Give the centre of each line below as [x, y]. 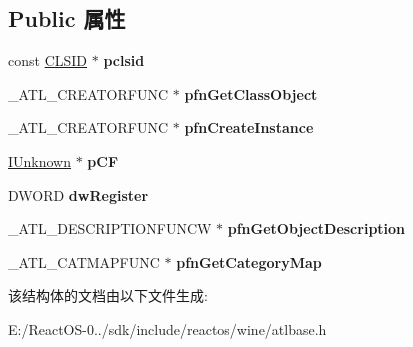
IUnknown [40, 160]
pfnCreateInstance [249, 127]
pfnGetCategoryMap [249, 261]
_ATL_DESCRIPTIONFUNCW [110, 228]
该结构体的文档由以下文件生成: [108, 295]
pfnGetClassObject [251, 93]
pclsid [124, 60]
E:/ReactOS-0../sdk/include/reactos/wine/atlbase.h [167, 328]
